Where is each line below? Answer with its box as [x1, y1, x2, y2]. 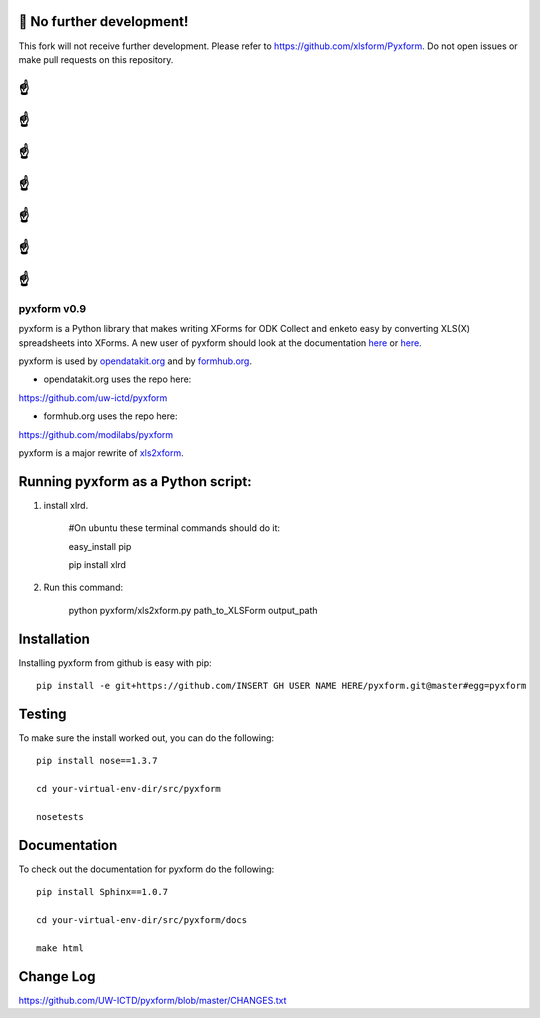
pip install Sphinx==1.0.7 [36, 886, 169, 898]
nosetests [36, 811, 84, 822]
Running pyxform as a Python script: [18, 473, 252, 490]
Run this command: [43, 581, 124, 594]
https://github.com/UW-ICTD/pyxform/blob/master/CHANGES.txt [18, 994, 287, 1006]
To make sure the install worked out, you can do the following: [18, 731, 275, 744]
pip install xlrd [68, 558, 127, 570]
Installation [18, 630, 90, 647]
